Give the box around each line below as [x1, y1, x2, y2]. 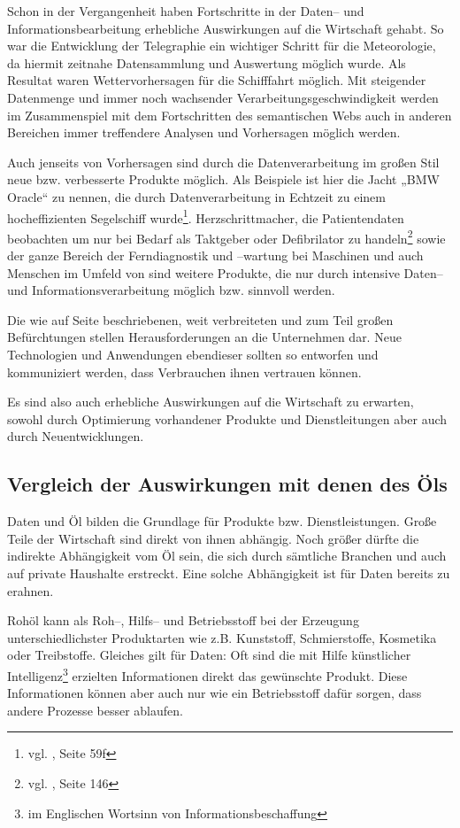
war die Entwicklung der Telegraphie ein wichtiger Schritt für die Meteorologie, [7, 36, 436, 55]
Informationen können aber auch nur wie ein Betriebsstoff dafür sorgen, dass [7, 684, 422, 702]
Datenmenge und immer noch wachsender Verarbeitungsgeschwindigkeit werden [7, 88, 439, 106]
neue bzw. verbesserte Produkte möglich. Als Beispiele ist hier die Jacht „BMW [7, 170, 440, 189]
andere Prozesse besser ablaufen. [7, 700, 183, 719]
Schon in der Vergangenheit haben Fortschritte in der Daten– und [7, 2, 364, 19]
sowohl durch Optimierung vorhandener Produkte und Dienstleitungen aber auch [7, 409, 448, 428]
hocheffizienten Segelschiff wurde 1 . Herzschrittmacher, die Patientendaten [7, 205, 404, 227]
